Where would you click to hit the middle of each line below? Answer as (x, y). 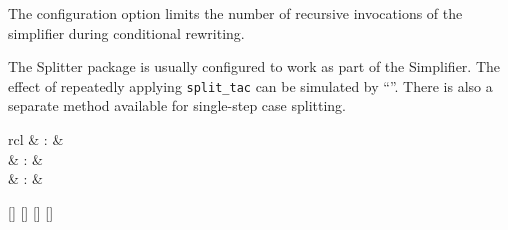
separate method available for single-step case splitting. (177, 105)
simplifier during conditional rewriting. (126, 32)
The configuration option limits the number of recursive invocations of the (235, 13)
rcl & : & (36, 139)
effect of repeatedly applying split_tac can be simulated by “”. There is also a (250, 85)
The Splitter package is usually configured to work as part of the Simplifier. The (254, 66)
